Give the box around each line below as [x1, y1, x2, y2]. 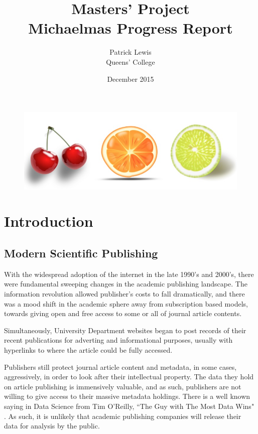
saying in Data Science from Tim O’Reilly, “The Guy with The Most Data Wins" [4, 401, 254, 411]
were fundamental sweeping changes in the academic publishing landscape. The [4, 278, 247, 289]
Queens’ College [106, 56, 155, 67]
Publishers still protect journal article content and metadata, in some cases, [4, 361, 237, 372]
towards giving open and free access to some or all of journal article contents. [4, 308, 242, 319]
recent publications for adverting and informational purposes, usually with [4, 335, 233, 345]
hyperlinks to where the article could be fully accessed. [4, 345, 173, 355]
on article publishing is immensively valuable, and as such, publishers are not [4, 381, 241, 391]
